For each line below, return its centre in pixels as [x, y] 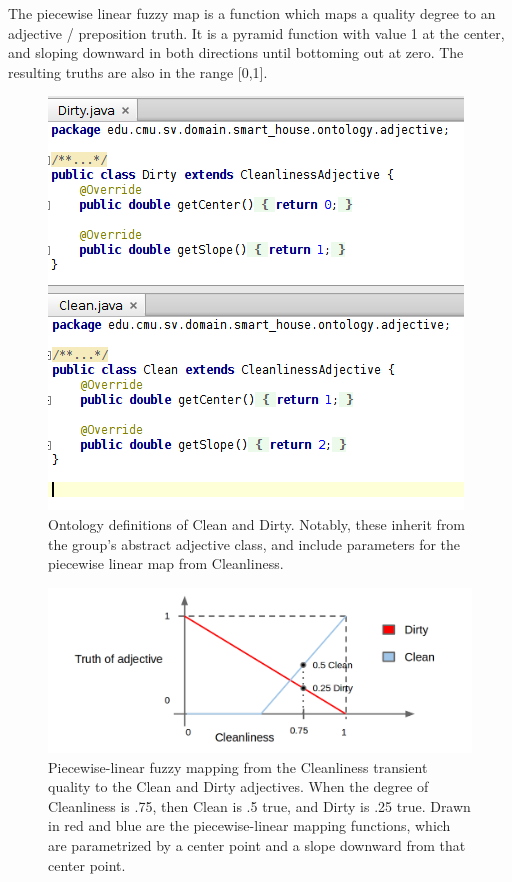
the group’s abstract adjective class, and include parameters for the [254, 543]
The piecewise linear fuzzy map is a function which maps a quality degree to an [252, 13]
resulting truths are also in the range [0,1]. [138, 71]
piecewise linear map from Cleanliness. [166, 563]
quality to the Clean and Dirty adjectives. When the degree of [238, 786]
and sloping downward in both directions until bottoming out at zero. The [236, 52]
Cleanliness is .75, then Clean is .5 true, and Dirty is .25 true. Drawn [259, 805]
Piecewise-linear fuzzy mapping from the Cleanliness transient [238, 766]
